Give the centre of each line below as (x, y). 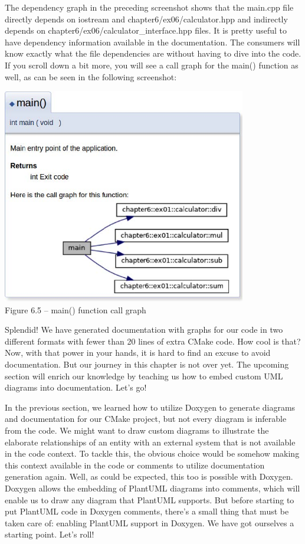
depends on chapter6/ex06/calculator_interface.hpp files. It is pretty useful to (146, 30)
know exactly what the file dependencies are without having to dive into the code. (153, 53)
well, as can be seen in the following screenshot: (91, 76)
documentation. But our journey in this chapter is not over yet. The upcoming (147, 364)
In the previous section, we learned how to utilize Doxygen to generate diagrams (150, 407)
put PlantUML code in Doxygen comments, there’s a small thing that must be (147, 511)
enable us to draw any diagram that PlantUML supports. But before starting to (150, 499)
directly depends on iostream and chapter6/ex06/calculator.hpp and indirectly (146, 19)
